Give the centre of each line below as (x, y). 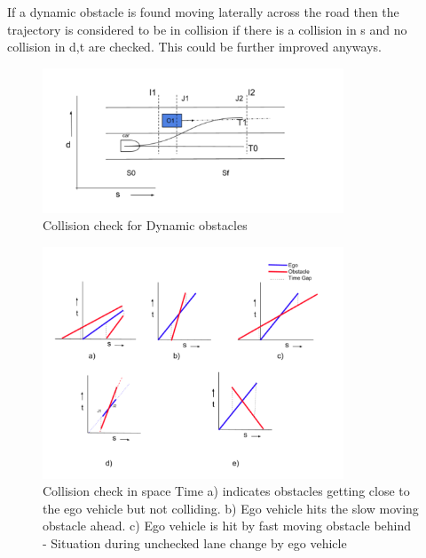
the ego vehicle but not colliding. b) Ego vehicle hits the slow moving (231, 508)
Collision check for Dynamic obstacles (145, 225)
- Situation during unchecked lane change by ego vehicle (195, 543)
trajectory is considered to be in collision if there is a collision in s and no (207, 29)
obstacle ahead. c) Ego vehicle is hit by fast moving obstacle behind (227, 526)
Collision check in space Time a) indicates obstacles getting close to (226, 491)
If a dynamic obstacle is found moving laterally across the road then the (203, 12)
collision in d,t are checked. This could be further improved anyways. (194, 47)
